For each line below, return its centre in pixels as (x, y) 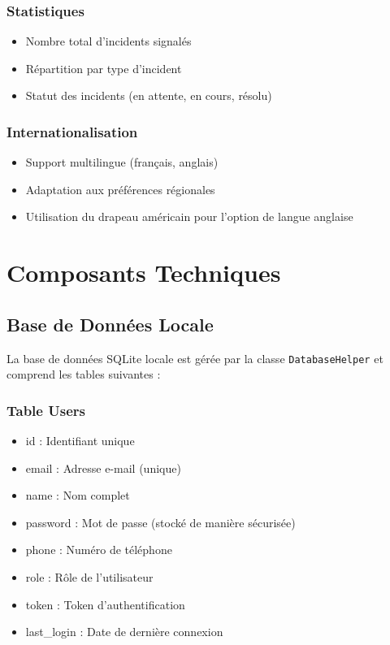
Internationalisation (72, 131)
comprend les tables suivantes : (84, 374)
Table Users (46, 410)
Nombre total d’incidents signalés (108, 41)
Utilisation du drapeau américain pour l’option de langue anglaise (189, 216)
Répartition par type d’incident (104, 68)
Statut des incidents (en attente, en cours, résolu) (149, 95)
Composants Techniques (144, 273)
